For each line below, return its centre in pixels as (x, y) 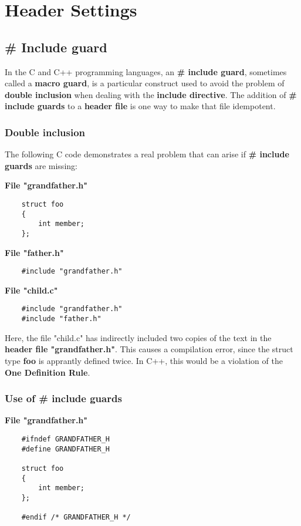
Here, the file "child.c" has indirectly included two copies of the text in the (138, 337)
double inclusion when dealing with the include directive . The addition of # (151, 94)
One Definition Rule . (48, 372)
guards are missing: (41, 165)
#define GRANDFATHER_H (65, 449)
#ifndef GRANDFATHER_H (65, 439)
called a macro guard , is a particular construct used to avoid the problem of (145, 83)
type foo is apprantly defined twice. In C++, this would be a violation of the (144, 360)
